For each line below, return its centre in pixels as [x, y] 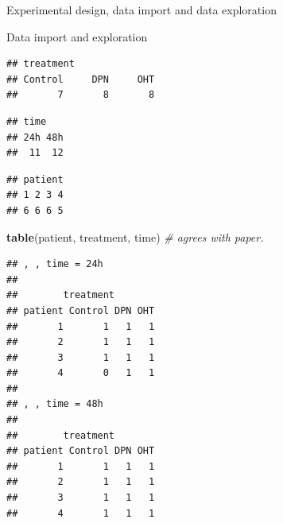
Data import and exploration [77, 36]
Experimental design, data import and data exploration [141, 10]
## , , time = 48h [55, 404]
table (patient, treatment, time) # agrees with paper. [135, 236]
